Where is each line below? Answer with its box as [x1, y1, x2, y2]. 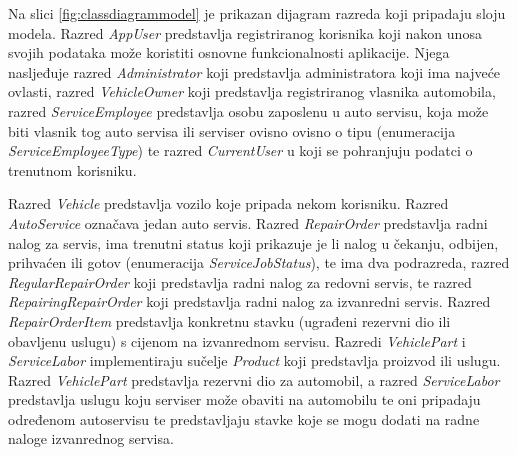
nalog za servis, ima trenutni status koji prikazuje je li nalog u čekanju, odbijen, [8, 232, 499, 253]
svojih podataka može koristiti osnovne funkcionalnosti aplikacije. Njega [8, 42, 450, 63]
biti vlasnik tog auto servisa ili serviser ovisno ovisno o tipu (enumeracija [8, 120, 456, 141]
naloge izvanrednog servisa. [8, 428, 174, 449]
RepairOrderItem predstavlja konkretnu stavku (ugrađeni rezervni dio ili [8, 310, 451, 331]
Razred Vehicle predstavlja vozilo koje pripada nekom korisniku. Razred [8, 193, 449, 214]
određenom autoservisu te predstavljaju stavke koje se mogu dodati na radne [8, 408, 480, 429]
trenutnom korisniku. [8, 159, 137, 180]
